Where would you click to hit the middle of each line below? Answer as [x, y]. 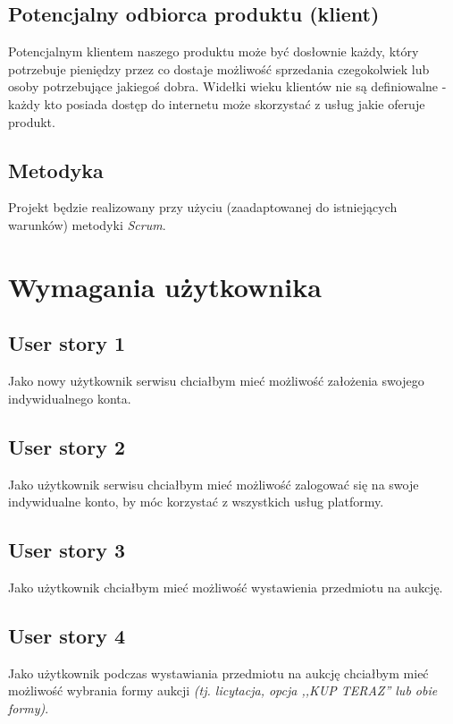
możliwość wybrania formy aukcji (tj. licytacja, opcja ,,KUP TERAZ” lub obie [223, 690]
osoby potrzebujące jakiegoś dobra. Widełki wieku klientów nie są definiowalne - [227, 86]
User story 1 [67, 343]
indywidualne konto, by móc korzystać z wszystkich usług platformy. [196, 502]
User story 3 [67, 550]
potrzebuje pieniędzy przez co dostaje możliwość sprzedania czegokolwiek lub [219, 68]
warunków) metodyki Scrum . [87, 224]
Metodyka [56, 170]
